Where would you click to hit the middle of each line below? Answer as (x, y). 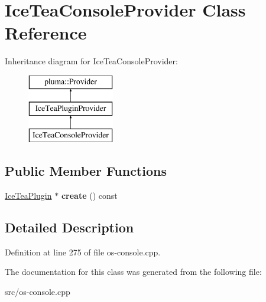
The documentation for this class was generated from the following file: (133, 272)
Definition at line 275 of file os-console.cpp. (83, 252)
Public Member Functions (86, 171)
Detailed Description (69, 227)
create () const (89, 196)
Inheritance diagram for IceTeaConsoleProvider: (91, 61)
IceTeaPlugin (28, 196)
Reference (46, 33)
